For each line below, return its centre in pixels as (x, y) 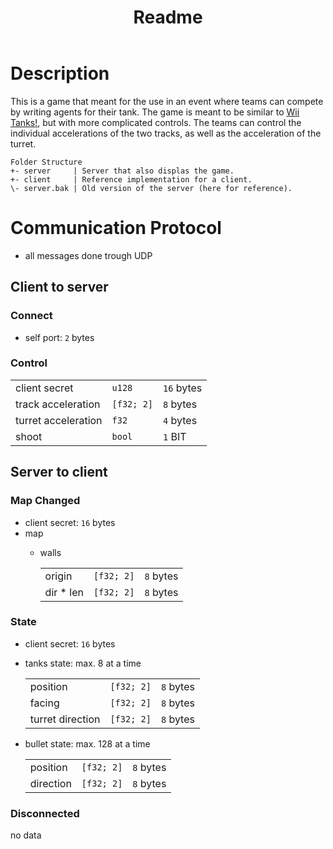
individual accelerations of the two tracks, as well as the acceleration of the (166, 133)
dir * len (64, 592)
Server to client (59, 472)
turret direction (65, 719)
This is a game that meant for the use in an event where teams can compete (167, 101)
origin (58, 576)
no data (26, 835)
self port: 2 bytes (59, 337)
